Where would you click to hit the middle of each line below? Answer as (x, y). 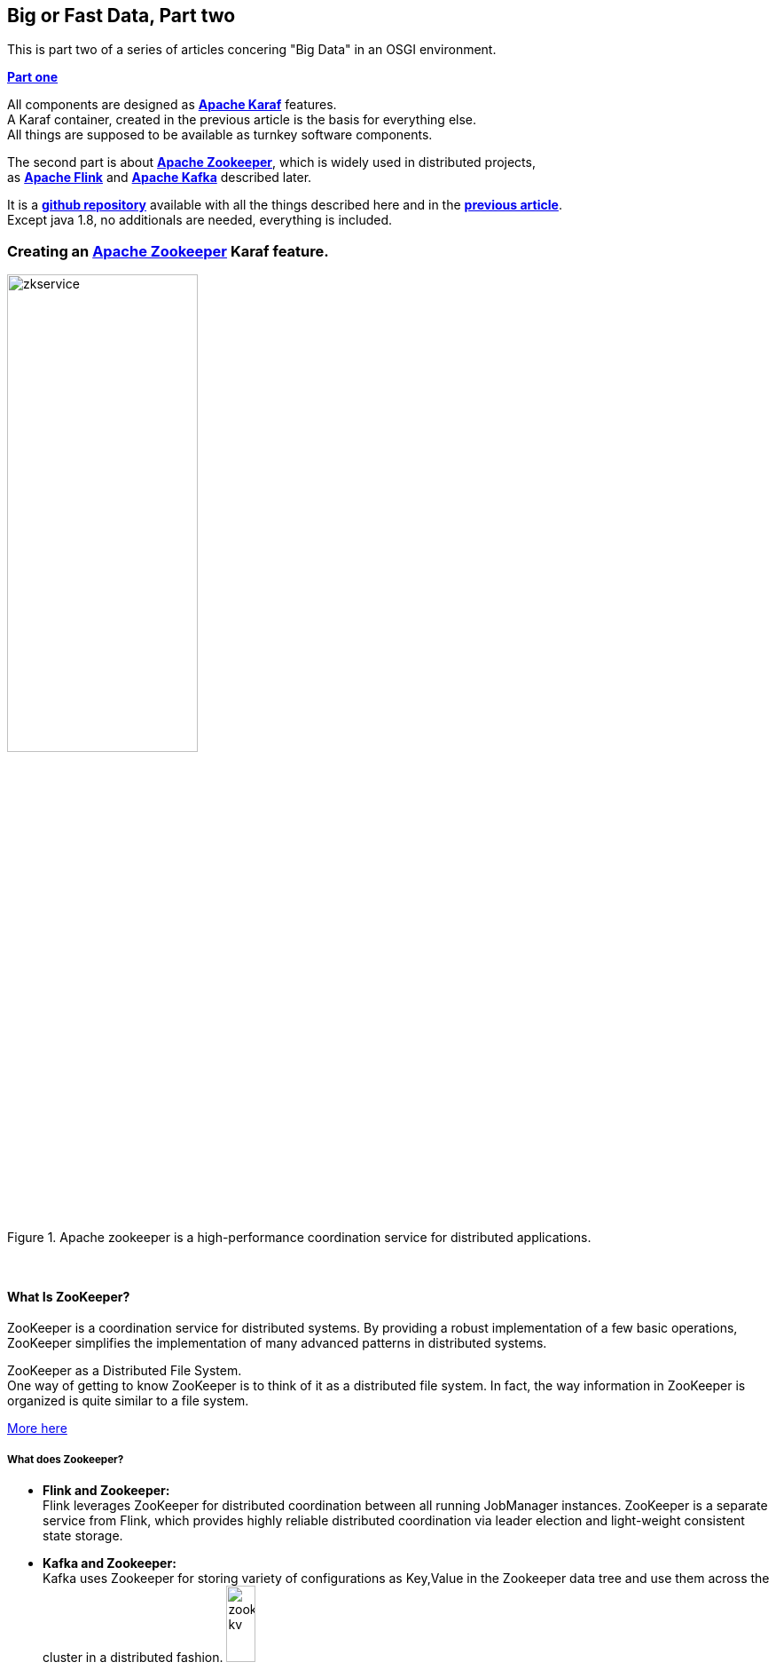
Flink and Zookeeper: (106, 1491)
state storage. (83, 1536)
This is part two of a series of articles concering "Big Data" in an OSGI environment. (252, 50)
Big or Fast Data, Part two (121, 16)
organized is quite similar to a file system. (128, 1401)
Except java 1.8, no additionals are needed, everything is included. (200, 220)
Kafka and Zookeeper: (110, 1563)
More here (37, 1429)
